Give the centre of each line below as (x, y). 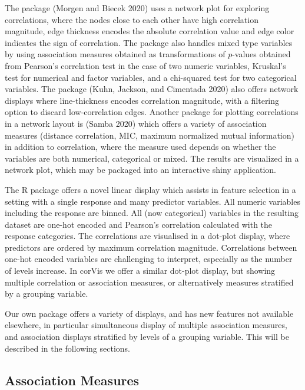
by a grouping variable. (47, 294)
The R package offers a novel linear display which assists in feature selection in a (150, 189)
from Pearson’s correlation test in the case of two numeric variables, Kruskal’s (145, 65)
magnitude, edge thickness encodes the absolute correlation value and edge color (150, 31)
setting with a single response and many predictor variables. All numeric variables (152, 201)
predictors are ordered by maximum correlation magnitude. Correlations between (151, 247)
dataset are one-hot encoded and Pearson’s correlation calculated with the (139, 224)
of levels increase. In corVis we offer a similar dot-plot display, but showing (140, 271)
